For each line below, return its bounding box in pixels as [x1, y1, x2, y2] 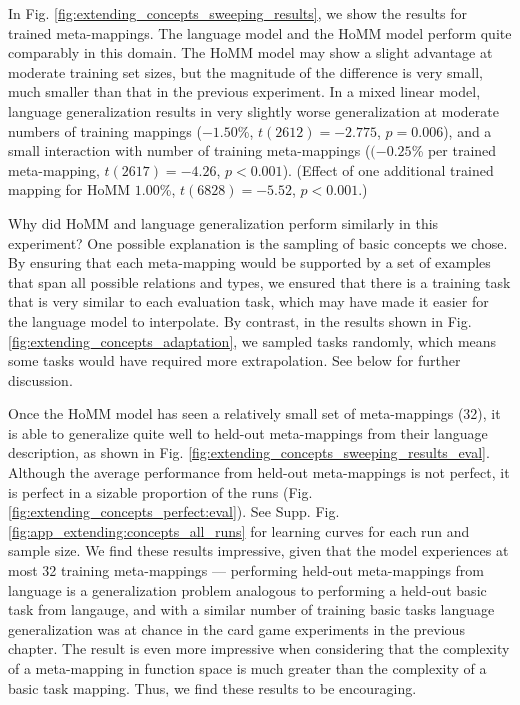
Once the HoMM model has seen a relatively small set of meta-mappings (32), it [8, 403, 501, 424]
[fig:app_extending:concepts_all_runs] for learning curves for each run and [8, 520, 470, 541]
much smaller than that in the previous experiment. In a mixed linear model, [8, 81, 481, 102]
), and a [443, 120, 492, 141]
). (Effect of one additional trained [282, 159, 494, 180]
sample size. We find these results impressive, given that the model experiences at [8, 540, 509, 561]
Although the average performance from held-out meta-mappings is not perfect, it [8, 462, 510, 483]
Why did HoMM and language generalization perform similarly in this [8, 212, 439, 233]
